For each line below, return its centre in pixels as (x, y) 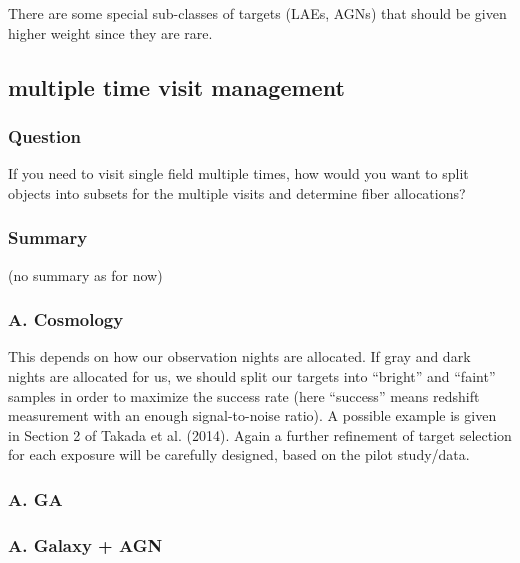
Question (45, 135)
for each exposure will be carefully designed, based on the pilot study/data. (239, 454)
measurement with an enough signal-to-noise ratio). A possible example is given (252, 415)
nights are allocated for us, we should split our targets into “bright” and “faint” (252, 376)
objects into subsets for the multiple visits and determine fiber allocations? (237, 192)
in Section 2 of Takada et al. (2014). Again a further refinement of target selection (260, 434)
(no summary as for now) (85, 274)
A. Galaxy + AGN (85, 544)
